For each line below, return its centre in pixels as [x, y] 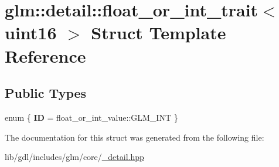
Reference [45, 55]
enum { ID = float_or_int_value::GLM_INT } [91, 117]
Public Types [46, 93]
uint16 [31, 33]
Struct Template [159, 33]
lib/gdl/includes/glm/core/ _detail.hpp [74, 157]
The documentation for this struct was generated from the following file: [135, 137]
